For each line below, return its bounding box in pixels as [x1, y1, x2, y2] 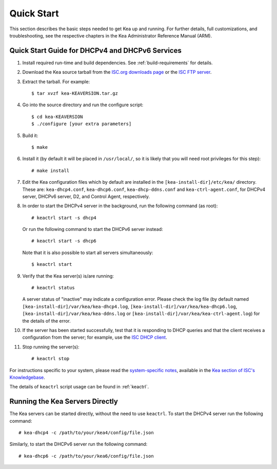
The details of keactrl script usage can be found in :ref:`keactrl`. [9, 384, 149, 390]
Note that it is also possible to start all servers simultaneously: [22, 249, 153, 256]
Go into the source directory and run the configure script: [22, 102, 144, 108]
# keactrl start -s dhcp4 [31, 214, 97, 221]
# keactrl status [31, 285, 75, 291]
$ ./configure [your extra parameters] [31, 121, 132, 127]
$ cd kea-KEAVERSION [31, 113, 83, 120]
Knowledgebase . [9, 374, 46, 380]
